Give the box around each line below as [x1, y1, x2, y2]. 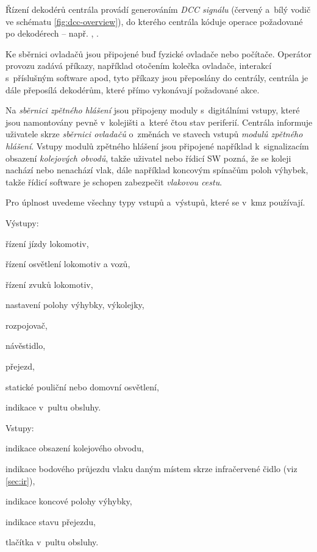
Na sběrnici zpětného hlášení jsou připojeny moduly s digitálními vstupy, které [5, 104, 300, 116]
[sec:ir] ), [5, 474, 35, 487]
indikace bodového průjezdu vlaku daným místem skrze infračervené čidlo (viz [5, 462, 297, 475]
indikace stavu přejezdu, [5, 515, 96, 528]
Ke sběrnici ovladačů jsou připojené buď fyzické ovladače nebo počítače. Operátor [5, 47, 312, 60]
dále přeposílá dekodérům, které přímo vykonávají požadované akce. [5, 83, 260, 96]
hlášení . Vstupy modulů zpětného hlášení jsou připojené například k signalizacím [5, 139, 309, 152]
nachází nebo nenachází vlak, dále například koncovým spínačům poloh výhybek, [5, 163, 308, 176]
